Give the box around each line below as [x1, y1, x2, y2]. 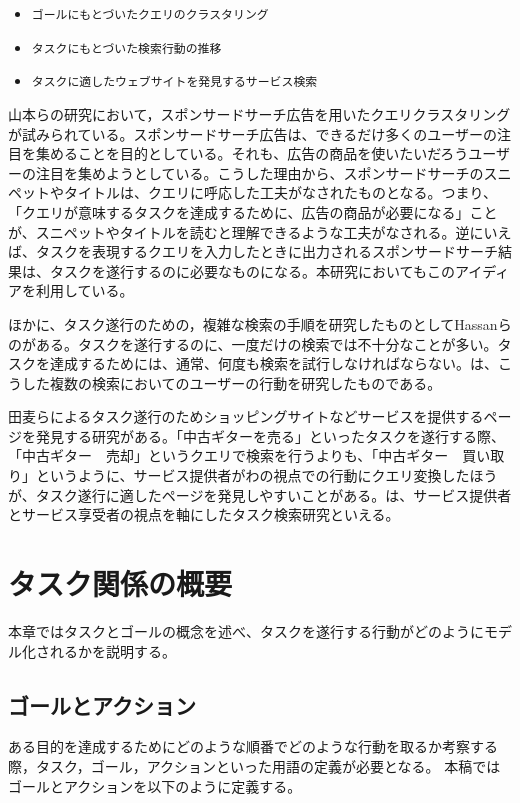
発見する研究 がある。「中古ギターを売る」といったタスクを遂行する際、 [35, 425, 505, 446]
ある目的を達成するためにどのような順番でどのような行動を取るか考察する [8, 736, 498, 757]
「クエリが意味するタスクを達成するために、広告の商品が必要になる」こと [8, 201, 498, 222]
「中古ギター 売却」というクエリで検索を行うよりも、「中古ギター [8, 445, 449, 466]
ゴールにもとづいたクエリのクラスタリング [31, 8, 269, 22]
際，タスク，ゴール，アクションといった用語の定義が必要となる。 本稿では [8, 755, 501, 776]
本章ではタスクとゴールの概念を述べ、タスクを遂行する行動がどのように [8, 620, 484, 641]
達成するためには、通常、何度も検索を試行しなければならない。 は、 [49, 353, 498, 374]
